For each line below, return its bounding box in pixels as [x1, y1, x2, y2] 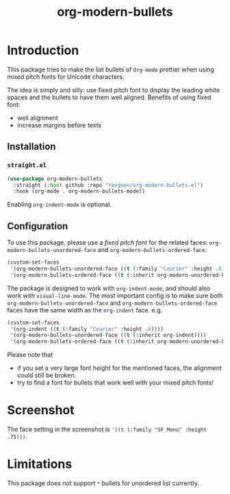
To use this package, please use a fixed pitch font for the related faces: [7, 238, 208, 247]
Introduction [7, 42, 79, 58]
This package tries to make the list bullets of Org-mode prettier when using [7, 65, 214, 73]
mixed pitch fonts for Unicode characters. [7, 73, 125, 81]
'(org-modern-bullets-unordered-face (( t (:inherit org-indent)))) [10, 332, 207, 339]
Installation [7, 141, 56, 153]
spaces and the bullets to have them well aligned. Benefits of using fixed [7, 93, 212, 101]
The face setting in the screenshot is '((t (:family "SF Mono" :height [7, 425, 207, 434]
